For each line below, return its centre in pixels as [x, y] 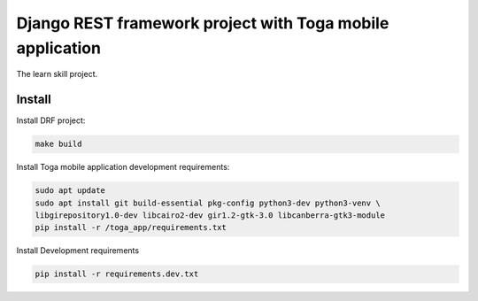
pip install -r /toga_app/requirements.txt [131, 228]
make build [58, 144]
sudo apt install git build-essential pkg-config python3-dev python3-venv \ [208, 203]
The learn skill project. [57, 74]
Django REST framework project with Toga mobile [203, 23]
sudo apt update [70, 191]
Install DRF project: [51, 120]
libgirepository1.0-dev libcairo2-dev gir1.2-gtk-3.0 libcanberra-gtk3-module [210, 215]
